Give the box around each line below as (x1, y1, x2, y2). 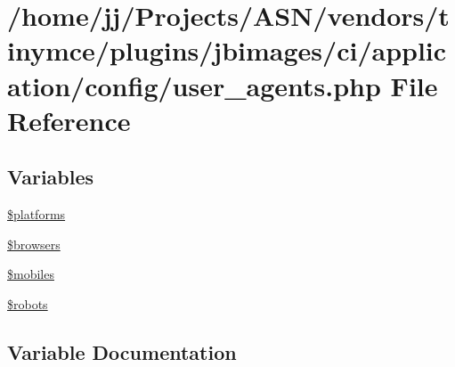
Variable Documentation (7, 338, 237, 365)
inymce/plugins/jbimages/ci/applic (7, 32, 447, 69)
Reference (7, 102, 131, 138)
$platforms (7, 205, 66, 224)
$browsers (7, 234, 61, 253)
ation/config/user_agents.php (7, 67, 381, 103)
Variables (7, 163, 94, 191)
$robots (7, 294, 48, 313)
